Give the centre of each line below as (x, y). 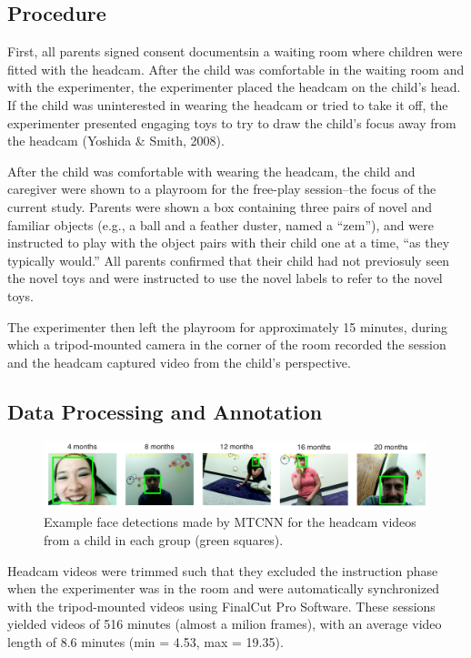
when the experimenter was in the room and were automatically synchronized (224, 588)
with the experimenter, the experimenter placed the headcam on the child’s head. (234, 87)
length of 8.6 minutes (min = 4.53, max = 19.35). (145, 642)
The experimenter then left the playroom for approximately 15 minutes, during (228, 326)
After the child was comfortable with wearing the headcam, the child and (211, 171)
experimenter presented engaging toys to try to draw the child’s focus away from (232, 122)
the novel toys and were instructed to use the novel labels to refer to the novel (225, 278)
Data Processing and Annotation (165, 411)
